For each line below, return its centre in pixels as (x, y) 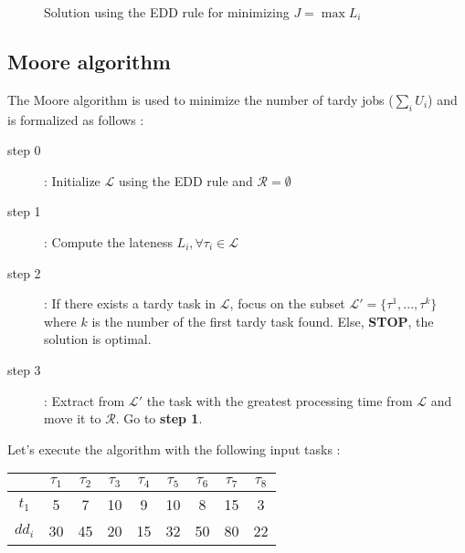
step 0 (24, 150)
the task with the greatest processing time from (280, 400)
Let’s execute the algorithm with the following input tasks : (174, 449)
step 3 (24, 369)
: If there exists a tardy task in (130, 303)
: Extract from (85, 400)
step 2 (24, 272)
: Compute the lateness (108, 241)
